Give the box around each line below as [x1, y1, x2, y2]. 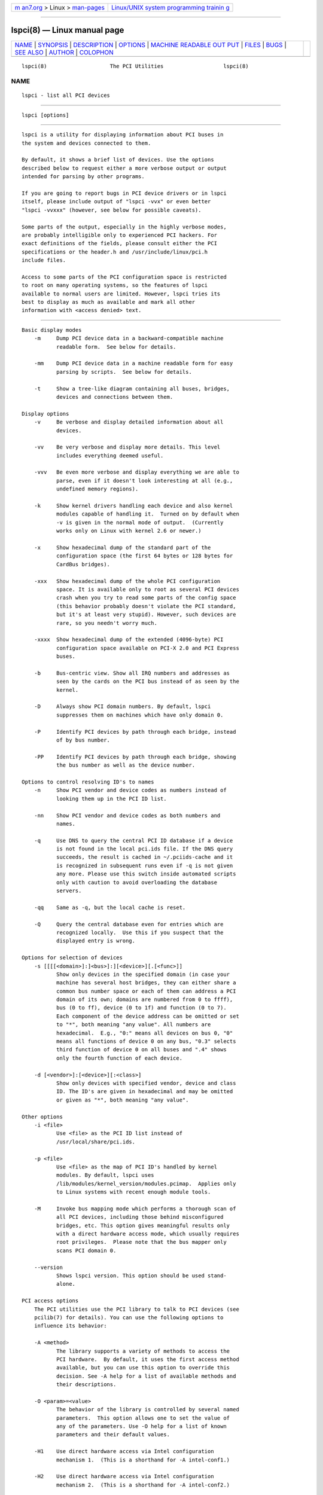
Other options [22, 1113, 63, 1120]
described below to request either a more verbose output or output [22, 164, 227, 172]
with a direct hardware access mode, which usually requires [56, 1231, 239, 1237]
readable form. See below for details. [56, 343, 176, 350]
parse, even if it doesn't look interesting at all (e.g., [56, 477, 233, 484]
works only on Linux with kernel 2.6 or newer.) [56, 527, 202, 535]
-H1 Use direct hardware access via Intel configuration [33, 1448, 215, 1455]
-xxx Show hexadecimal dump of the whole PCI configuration [33, 578, 221, 584]
